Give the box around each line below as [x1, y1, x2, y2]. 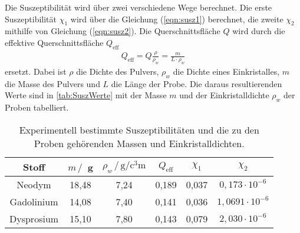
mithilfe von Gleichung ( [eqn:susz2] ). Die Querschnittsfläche [5, 25, 220, 37]
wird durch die [232, 25, 285, 37]
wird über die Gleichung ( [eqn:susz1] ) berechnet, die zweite [70, 12, 283, 25]
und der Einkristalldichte [179, 89, 269, 101]
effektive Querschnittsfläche [5, 36, 104, 48]
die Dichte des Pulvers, [76, 65, 159, 77]
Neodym [17, 177, 51, 191]
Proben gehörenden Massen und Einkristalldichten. [34, 136, 245, 150]
